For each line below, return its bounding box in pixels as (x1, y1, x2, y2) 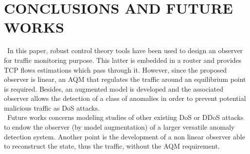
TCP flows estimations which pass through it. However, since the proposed (4, 64, 227, 75)
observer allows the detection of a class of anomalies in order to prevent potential (4, 93, 246, 103)
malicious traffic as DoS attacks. (4, 102, 100, 113)
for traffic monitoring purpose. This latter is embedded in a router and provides (4, 55, 242, 65)
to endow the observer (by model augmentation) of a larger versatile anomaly (4, 122, 235, 132)
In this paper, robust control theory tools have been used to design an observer (7, 45, 243, 56)
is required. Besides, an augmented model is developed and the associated (4, 83, 224, 94)
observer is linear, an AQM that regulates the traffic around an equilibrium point (4, 74, 246, 84)
